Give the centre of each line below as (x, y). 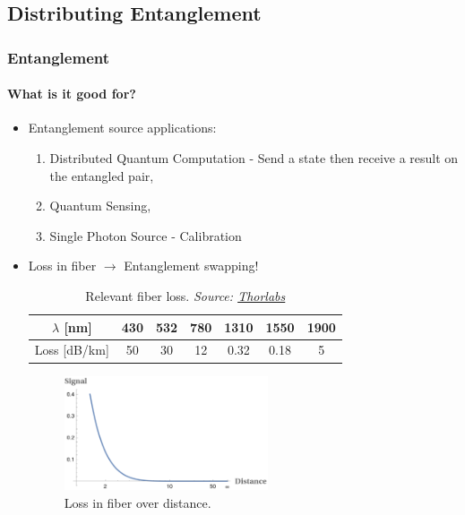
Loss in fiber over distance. (138, 502)
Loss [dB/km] (72, 350)
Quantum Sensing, (100, 206)
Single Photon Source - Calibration (146, 235)
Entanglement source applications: (122, 128)
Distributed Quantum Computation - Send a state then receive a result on (254, 158)
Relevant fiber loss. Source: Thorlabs (185, 295)
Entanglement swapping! (191, 266)
